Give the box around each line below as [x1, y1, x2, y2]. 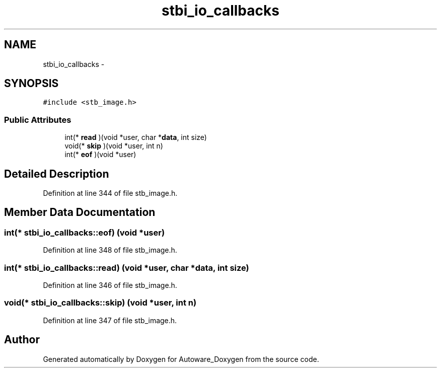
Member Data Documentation [4, 206, 156, 219]
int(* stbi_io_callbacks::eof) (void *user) [4, 227, 165, 238]
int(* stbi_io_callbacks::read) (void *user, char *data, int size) [4, 262, 249, 273]
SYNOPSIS [4, 77, 59, 90]
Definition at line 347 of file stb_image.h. [43, 316, 177, 325]
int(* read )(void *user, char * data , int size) [64, 133, 207, 142]
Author [4, 333, 40, 346]
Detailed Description [4, 167, 109, 180]
